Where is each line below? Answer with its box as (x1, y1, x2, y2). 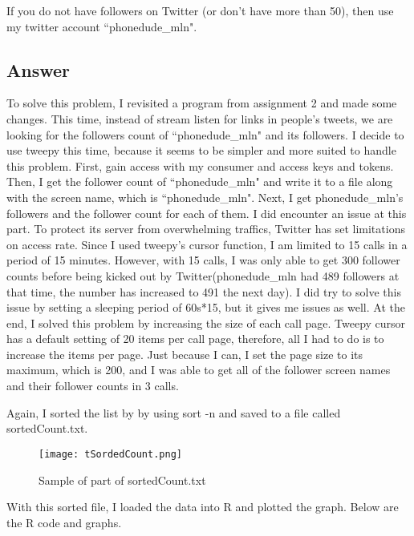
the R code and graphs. (6, 514, 122, 530)
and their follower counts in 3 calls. (6, 377, 179, 394)
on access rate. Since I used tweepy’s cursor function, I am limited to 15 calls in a (6, 236, 408, 252)
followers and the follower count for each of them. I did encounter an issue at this (6, 204, 407, 221)
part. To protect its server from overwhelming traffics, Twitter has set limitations (6, 220, 405, 237)
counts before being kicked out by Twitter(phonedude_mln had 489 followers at (6, 267, 400, 284)
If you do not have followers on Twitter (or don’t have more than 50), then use (6, 2, 394, 18)
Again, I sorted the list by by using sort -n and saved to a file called (6, 404, 341, 421)
